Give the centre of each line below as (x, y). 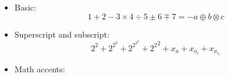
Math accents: (40, 69)
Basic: (25, 7)
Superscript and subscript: (62, 34)
